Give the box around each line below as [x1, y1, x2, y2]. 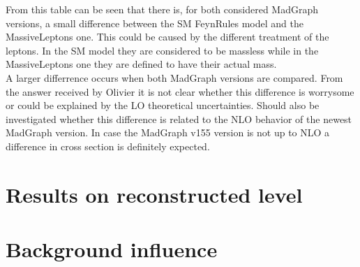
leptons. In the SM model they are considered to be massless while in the [6, 43, 319, 57]
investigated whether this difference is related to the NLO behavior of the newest [6, 111, 352, 126]
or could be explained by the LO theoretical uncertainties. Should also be [6, 98, 320, 113]
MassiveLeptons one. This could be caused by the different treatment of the [6, 29, 329, 44]
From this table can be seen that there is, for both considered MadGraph [6, 2, 319, 16]
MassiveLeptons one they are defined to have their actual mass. [6, 57, 277, 71]
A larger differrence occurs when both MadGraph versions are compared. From [6, 70, 343, 85]
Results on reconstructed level [6, 180, 303, 208]
